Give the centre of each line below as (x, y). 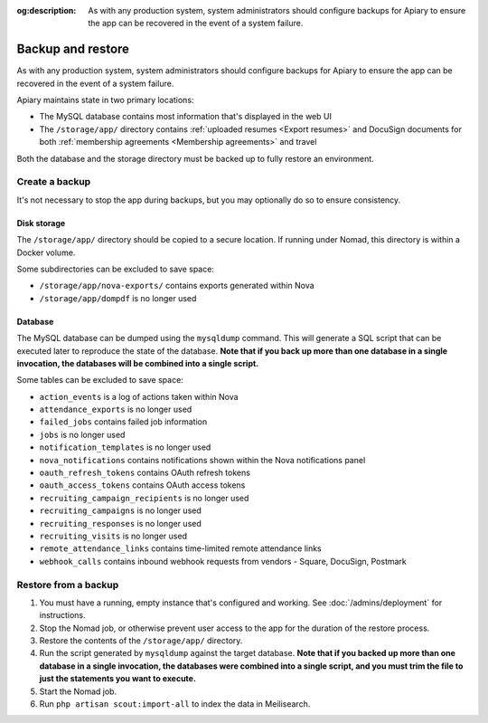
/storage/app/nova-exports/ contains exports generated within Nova (177, 286)
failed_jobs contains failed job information (123, 422)
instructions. (62, 615)
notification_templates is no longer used (125, 447)
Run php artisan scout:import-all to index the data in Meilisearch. (175, 704)
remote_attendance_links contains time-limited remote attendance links (181, 548)
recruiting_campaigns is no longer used (121, 510)
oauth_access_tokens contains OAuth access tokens (142, 485)
